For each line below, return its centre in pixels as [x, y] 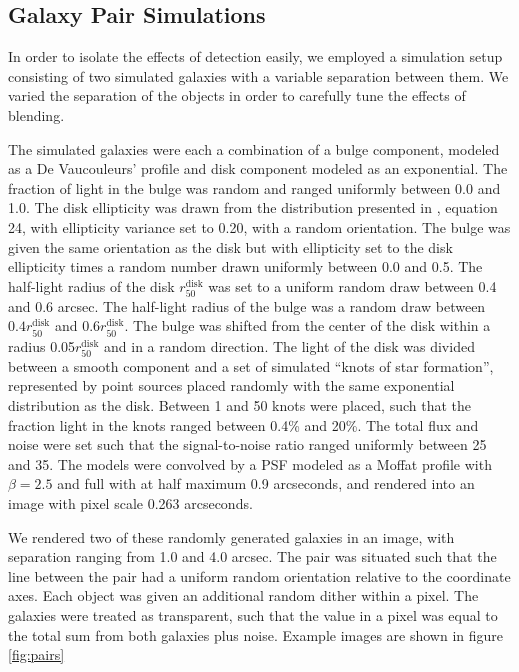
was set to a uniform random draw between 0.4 [352, 285]
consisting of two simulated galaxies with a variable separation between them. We [258, 75]
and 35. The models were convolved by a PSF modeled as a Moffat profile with [250, 463]
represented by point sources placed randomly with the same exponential [231, 385]
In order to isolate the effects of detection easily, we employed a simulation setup [255, 56]
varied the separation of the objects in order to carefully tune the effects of [237, 95]
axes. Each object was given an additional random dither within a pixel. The [243, 595]
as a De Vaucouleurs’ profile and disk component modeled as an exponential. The [258, 168]
